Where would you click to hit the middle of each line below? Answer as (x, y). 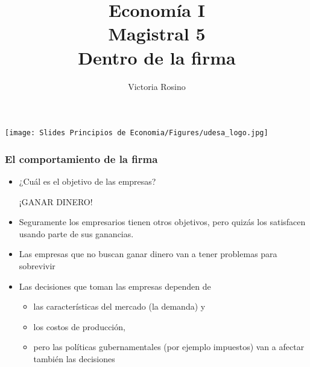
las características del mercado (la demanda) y (119, 306)
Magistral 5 (157, 34)
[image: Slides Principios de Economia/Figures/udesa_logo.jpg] (137, 133)
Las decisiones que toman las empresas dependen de (115, 286)
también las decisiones (74, 358)
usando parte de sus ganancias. (76, 233)
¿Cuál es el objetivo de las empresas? (87, 181)
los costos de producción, (79, 326)
